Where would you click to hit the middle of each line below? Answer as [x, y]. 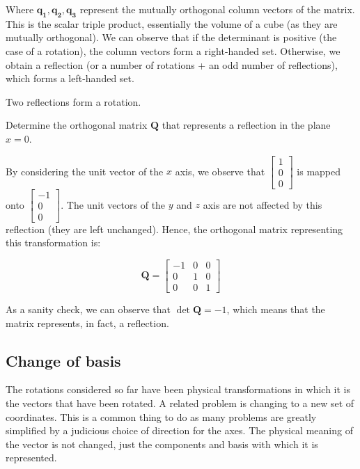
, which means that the [276, 309]
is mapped [319, 171]
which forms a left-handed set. [70, 78]
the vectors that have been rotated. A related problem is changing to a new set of [180, 403]
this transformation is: [53, 243]
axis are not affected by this [263, 204]
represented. [31, 458]
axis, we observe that [220, 171]
